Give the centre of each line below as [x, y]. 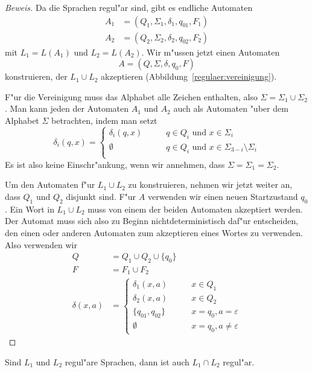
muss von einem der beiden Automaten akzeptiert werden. [195, 209]
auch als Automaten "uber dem [231, 108]
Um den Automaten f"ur [50, 184]
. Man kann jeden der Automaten [67, 108]
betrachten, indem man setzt [104, 120]
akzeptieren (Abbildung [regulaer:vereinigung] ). [189, 76]
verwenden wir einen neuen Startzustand [223, 196]
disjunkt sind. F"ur [101, 196]
